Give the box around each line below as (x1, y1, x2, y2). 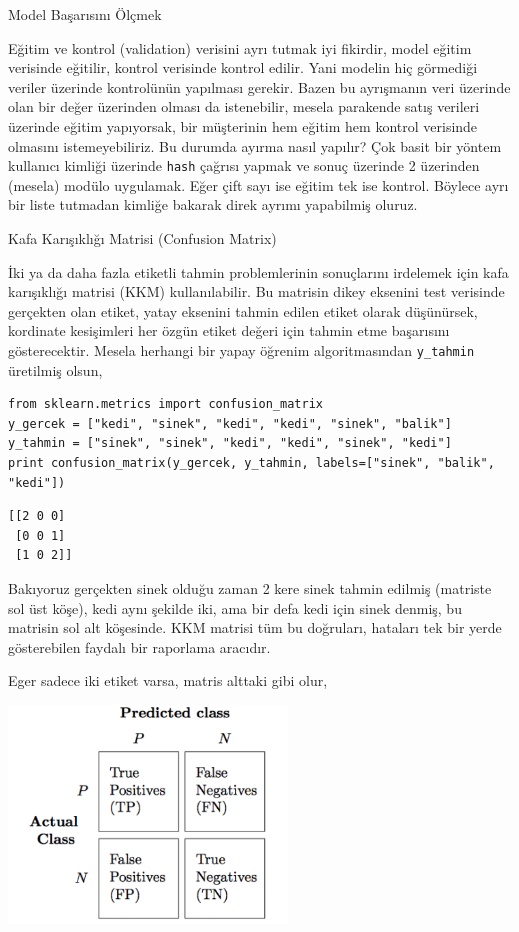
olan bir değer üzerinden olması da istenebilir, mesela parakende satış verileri (8, 96, 480, 117)
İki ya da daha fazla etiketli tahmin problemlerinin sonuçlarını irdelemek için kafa (8, 261, 509, 282)
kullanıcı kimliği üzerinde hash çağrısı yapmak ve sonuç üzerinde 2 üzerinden (8, 155, 480, 176)
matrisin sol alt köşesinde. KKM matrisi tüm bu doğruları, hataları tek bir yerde (8, 617, 502, 638)
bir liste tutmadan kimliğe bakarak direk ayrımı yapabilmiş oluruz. (8, 194, 418, 215)
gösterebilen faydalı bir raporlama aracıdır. (8, 636, 271, 657)
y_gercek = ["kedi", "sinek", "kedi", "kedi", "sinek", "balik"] (8, 416, 452, 431)
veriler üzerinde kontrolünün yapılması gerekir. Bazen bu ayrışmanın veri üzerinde (8, 76, 511, 97)
